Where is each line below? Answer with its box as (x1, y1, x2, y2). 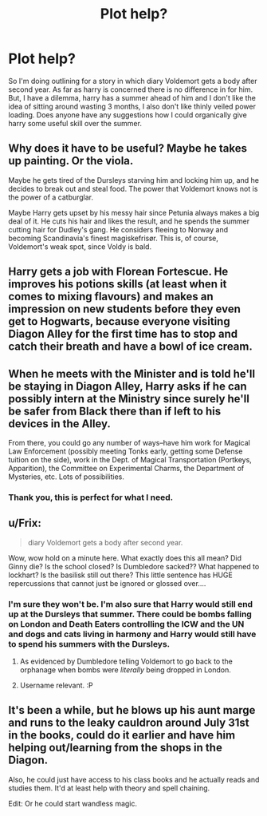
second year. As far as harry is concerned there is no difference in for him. (8, 85, 253, 94)
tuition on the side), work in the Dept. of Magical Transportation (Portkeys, (8, 454, 253, 464)
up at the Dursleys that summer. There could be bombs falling (8, 608, 253, 620)
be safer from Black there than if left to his (8, 404, 222, 418)
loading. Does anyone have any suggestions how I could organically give (8, 109, 247, 120)
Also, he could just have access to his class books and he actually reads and (8, 774, 260, 784)
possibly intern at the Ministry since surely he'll (8, 392, 249, 406)
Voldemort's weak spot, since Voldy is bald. (8, 241, 152, 252)
